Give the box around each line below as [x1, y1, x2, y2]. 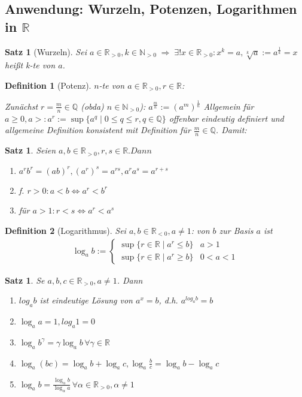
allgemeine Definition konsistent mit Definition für [5, 124, 191, 136]
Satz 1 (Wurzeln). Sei [5, 45, 87, 58]
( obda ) [81, 100, 104, 112]
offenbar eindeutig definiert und [169, 112, 284, 124]
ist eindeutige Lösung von [39, 294, 133, 306]
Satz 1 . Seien [5, 144, 56, 157]
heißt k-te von [5, 59, 56, 71]
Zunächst [5, 100, 38, 112]
